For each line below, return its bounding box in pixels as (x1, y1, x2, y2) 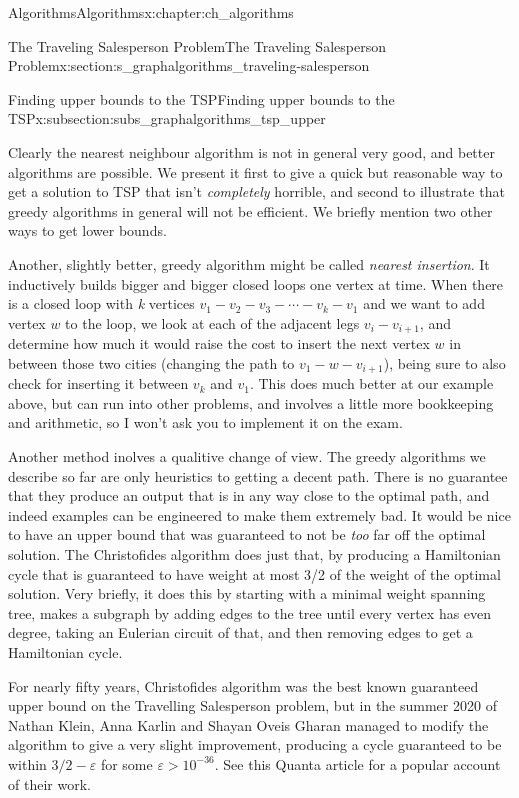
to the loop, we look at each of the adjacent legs (65, 312, 360, 333)
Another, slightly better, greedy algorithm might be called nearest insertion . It (8, 253, 490, 274)
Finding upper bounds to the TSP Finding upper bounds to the (8, 88, 395, 109)
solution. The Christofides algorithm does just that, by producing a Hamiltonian (8, 543, 501, 564)
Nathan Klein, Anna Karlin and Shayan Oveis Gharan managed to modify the (8, 714, 489, 735)
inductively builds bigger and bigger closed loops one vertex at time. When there (8, 273, 504, 294)
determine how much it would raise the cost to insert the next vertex (8, 333, 430, 354)
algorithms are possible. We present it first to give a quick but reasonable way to (8, 161, 503, 182)
